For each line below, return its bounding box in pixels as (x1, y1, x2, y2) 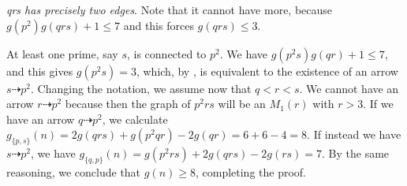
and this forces (123, 17, 194, 33)
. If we (363, 95, 394, 112)
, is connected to (126, 45, 207, 61)
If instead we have (313, 126, 401, 143)
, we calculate (102, 110, 168, 127)
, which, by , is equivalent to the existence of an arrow (136, 62, 398, 79)
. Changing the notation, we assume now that (31, 80, 252, 96)
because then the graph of (65, 95, 191, 112)
